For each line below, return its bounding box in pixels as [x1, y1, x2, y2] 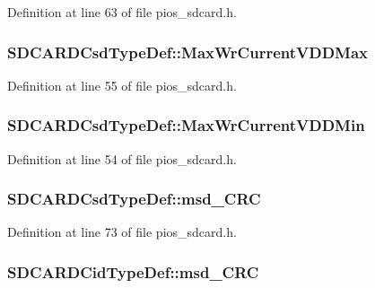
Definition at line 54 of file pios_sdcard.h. [7, 149, 237, 168]
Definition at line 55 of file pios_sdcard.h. [7, 75, 237, 94]
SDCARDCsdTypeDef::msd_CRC [7, 188, 261, 210]
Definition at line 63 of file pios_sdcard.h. [7, 3, 237, 21]
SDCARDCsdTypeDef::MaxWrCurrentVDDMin [7, 114, 365, 136]
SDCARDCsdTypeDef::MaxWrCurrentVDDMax [7, 40, 369, 63]
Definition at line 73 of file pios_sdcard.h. [7, 223, 237, 241]
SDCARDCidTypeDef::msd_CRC [7, 260, 259, 283]
